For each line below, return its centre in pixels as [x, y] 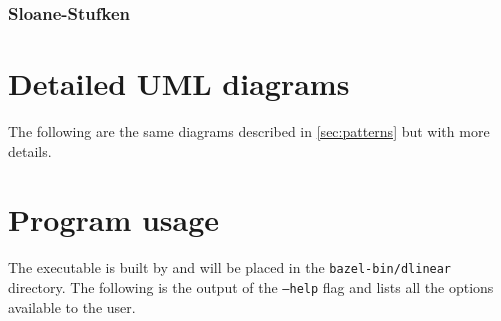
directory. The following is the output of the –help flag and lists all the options [251, 286]
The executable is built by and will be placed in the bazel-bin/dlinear [230, 267]
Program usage [114, 219]
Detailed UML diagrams [179, 83]
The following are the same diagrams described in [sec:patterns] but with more [249, 130]
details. [30, 150]
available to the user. [72, 306]
